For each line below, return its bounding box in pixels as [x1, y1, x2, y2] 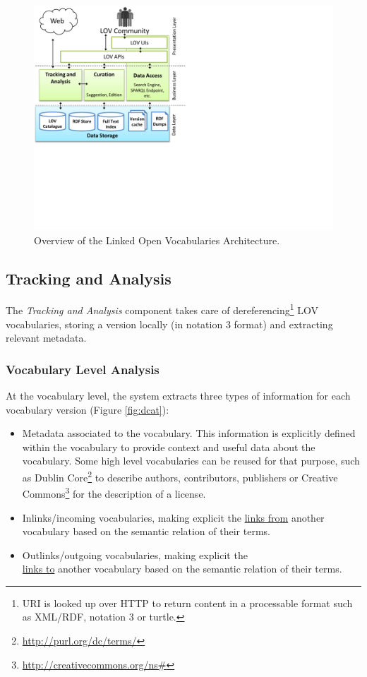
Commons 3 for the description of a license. [22, 484, 206, 501]
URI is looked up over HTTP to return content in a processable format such [22, 595, 353, 610]
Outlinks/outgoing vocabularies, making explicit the [22, 547, 248, 562]
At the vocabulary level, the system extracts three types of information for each [6, 388, 351, 403]
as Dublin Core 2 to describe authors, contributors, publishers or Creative [22, 468, 338, 484]
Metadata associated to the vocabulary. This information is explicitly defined [22, 426, 356, 441]
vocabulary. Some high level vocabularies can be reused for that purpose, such [22, 453, 360, 468]
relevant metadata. [6, 330, 87, 345]
